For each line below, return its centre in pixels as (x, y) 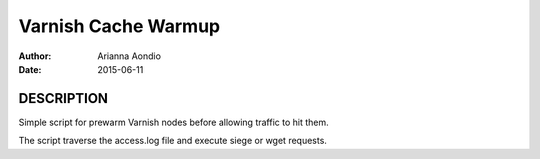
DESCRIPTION (63, 98)
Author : (35, 56)
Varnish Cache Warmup (119, 26)
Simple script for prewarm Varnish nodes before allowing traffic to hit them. (173, 122)
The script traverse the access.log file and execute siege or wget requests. (172, 141)
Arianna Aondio (129, 56)
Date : (30, 69)
